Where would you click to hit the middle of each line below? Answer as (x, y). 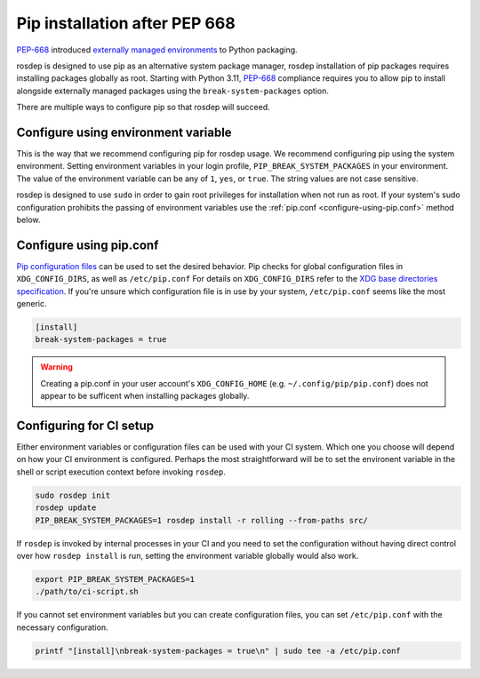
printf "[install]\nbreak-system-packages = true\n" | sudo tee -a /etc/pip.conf (218, 650)
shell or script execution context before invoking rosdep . (121, 472)
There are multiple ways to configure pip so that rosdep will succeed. (143, 108)
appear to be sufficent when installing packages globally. (145, 396)
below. (28, 219)
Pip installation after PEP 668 (126, 23)
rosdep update (66, 508)
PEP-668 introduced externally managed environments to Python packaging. (157, 50)
